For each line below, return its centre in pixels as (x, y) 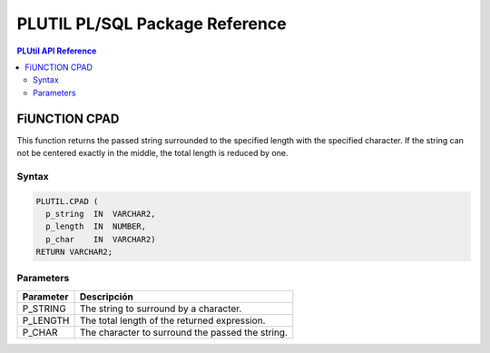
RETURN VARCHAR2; (74, 252)
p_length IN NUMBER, (96, 226)
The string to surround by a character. (161, 309)
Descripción (106, 297)
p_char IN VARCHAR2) (101, 239)
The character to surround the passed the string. (183, 332)
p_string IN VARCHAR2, (101, 214)
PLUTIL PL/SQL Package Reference (152, 24)
